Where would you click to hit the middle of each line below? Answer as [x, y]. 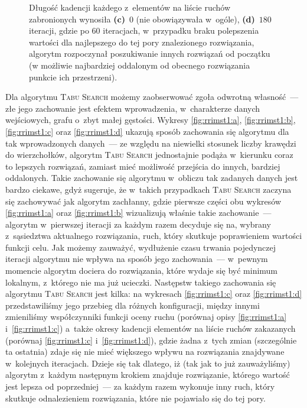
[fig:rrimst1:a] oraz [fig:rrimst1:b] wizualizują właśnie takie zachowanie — [138, 213]
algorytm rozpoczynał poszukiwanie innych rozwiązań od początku [150, 54]
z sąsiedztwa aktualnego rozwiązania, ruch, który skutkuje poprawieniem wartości [154, 236]
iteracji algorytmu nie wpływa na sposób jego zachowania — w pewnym [137, 259]
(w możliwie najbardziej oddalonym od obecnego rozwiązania [140, 65]
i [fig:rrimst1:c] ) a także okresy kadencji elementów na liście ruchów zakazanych [151, 328]
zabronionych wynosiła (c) [77, 19]
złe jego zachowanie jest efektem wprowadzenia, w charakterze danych [133, 108]
